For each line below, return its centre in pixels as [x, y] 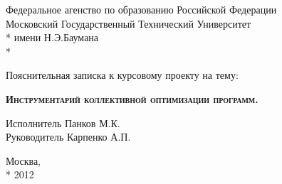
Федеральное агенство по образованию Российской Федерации [141, 9]
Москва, [23, 160]
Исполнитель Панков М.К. [63, 123]
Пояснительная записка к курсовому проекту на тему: [122, 75]
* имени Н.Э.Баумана [52, 37]
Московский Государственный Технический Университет [129, 23]
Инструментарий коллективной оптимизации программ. [132, 98]
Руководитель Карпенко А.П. [68, 137]
